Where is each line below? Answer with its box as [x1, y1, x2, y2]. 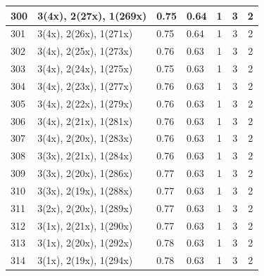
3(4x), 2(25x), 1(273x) [37, 44, 133, 58]
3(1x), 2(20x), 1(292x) [37, 235, 133, 250]
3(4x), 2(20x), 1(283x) [37, 131, 133, 145]
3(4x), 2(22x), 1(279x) [37, 96, 133, 110]
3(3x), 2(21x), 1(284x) [37, 148, 133, 163]
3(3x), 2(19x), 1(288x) [37, 183, 133, 197]
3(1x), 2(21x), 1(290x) [37, 218, 133, 232]
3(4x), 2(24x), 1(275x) [37, 61, 133, 76]
